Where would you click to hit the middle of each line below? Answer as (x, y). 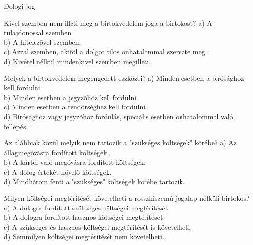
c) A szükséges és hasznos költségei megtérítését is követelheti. (98, 227)
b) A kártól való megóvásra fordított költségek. (75, 162)
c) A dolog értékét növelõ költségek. (58, 171)
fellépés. (16, 126)
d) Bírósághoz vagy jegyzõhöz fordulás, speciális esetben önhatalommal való (119, 116)
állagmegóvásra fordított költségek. (56, 152)
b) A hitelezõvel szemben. (43, 42)
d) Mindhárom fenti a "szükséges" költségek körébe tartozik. (94, 181)
